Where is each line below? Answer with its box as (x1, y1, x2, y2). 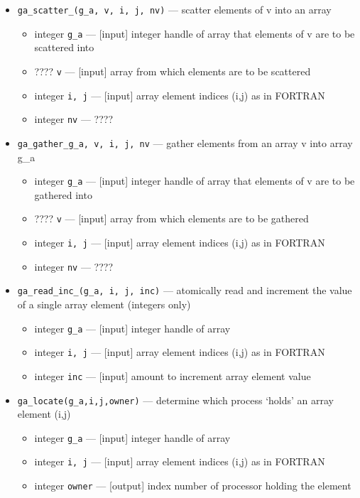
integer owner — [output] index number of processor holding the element (34, 478, 351, 493)
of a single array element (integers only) (17, 297, 191, 311)
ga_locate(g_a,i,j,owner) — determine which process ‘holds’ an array (17, 392, 334, 407)
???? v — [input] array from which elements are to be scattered (34, 63, 311, 78)
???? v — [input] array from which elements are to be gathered (34, 211, 309, 226)
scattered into (34, 40, 94, 55)
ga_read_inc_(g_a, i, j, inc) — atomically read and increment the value (17, 283, 352, 298)
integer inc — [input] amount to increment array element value (34, 368, 311, 383)
